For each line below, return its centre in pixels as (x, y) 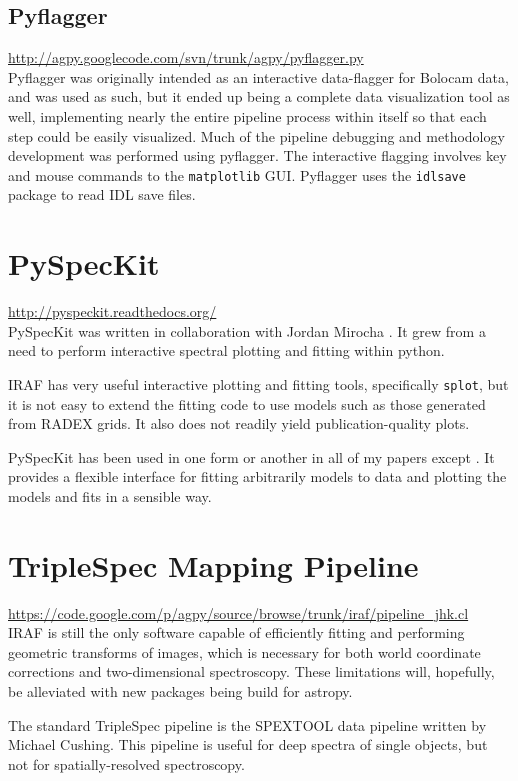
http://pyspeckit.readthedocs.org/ (112, 311)
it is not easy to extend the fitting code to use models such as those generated (247, 403)
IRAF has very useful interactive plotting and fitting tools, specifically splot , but (258, 383)
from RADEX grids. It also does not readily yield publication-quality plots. (239, 423)
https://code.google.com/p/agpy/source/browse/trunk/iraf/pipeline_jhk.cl (238, 612)
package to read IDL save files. (102, 194)
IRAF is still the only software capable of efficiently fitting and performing (236, 632)
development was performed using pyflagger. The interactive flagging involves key (257, 155)
